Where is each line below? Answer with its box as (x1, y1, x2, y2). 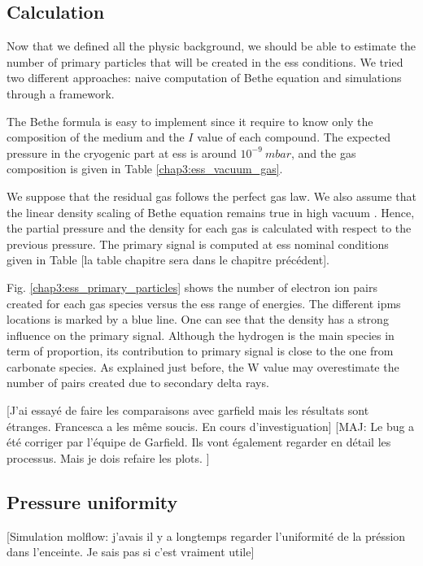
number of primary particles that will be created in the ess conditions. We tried (7, 53, 403, 70)
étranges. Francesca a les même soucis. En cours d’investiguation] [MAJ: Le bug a (7, 417, 415, 434)
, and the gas (291, 144, 356, 161)
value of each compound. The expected (197, 128, 391, 146)
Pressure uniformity (7, 489, 178, 514)
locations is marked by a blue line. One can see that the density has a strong (7, 311, 389, 328)
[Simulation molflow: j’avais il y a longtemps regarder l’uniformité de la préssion (7, 527, 406, 544)
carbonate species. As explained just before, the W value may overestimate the (7, 358, 399, 375)
